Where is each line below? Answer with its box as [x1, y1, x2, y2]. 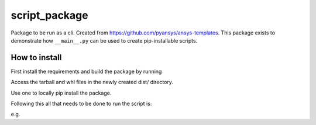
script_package [11, 9, 88, 22]
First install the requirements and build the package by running [11, 68, 162, 75]
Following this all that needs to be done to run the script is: [11, 100, 152, 107]
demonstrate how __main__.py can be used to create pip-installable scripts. [11, 37, 198, 44]
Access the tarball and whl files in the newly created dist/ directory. [11, 79, 174, 86]
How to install [11, 53, 62, 62]
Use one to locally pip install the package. [11, 89, 112, 96]
